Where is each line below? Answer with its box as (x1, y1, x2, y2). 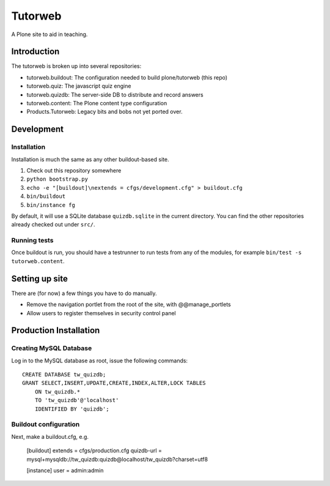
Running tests (11, 236, 54, 245)
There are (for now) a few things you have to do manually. (11, 290, 157, 297)
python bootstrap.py (26, 176, 89, 183)
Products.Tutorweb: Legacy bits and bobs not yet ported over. (26, 108, 183, 116)
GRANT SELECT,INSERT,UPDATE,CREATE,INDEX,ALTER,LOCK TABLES (22, 379, 206, 387)
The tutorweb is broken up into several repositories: (11, 62, 142, 70)
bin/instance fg (26, 201, 76, 208)
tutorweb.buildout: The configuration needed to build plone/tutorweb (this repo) (26, 73, 228, 81)
